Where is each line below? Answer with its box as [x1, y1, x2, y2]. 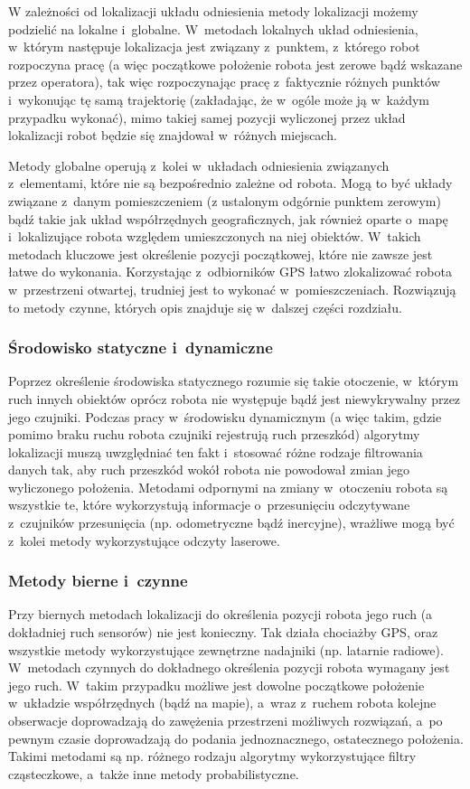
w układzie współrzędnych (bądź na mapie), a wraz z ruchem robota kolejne [8, 693, 437, 712]
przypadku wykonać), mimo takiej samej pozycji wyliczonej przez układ [8, 108, 406, 127]
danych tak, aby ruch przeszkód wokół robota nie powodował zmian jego [8, 460, 409, 479]
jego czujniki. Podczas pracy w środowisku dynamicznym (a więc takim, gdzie [8, 407, 442, 426]
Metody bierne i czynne [8, 569, 188, 592]
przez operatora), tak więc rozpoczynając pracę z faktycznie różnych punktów [8, 72, 440, 91]
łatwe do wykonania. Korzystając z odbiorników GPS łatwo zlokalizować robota [8, 262, 452, 281]
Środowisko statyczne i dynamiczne [8, 336, 273, 359]
